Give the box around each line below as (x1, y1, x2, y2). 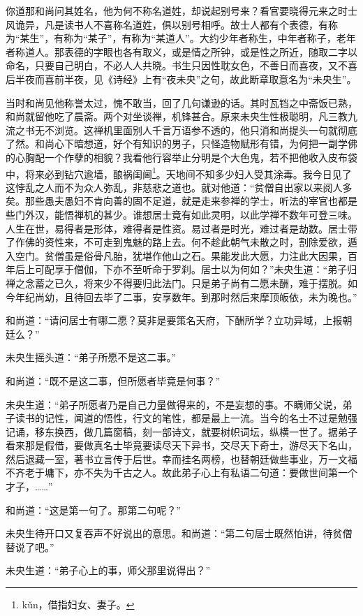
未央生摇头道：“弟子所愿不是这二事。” (6, 350, 177, 365)
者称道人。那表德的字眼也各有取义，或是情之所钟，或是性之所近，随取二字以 (6, 44, 357, 59)
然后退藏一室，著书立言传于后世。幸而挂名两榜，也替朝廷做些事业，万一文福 (6, 451, 357, 466)
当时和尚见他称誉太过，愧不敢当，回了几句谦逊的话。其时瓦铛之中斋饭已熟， (6, 95, 357, 110)
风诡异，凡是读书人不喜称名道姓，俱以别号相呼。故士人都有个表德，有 (6, 17, 328, 31)
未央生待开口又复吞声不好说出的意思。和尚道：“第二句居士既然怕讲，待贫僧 (6, 526, 353, 541)
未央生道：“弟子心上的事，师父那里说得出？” (6, 563, 211, 578)
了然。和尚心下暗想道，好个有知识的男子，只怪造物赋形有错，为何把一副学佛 (6, 136, 357, 151)
